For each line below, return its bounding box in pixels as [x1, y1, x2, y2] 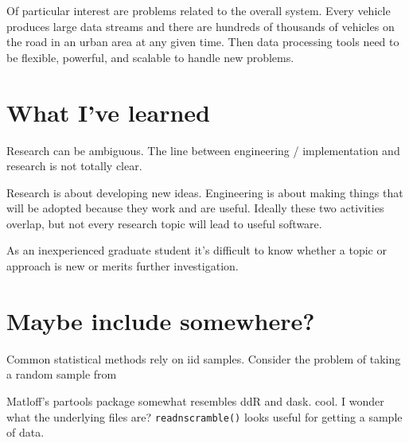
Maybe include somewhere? [6, 304, 315, 336]
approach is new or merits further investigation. [6, 258, 239, 274]
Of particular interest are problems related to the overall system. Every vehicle [6, 2, 391, 18]
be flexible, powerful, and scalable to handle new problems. [6, 49, 294, 65]
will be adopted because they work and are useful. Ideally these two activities [6, 200, 384, 216]
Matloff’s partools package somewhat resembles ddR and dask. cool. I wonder [6, 392, 384, 409]
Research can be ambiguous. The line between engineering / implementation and [6, 142, 400, 158]
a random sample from [6, 366, 117, 383]
